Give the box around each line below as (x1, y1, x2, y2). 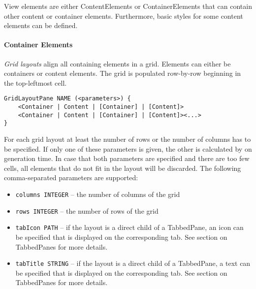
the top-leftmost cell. (4, 77, 67, 88)
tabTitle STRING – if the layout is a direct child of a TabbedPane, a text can (15, 258, 251, 268)
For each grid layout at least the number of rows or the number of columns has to (4, 133, 251, 144)
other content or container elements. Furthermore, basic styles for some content (4, 10, 243, 21)
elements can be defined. (4, 20, 78, 31)
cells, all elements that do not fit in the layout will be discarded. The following (4, 162, 241, 173)
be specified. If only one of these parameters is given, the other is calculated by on (4, 143, 252, 154)
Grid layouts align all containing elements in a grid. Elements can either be (4, 58, 231, 68)
